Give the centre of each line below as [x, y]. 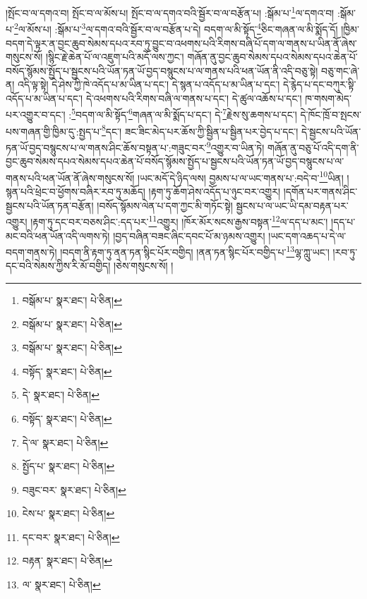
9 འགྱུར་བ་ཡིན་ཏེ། [235, 146]
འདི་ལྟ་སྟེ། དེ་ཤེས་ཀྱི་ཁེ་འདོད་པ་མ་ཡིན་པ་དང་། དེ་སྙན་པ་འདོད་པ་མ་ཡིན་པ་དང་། [149, 84]
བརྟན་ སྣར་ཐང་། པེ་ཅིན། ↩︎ [67, 561]
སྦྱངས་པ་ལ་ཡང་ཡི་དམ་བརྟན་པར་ [292, 205]
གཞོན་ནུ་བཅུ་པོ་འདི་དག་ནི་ [313, 147]
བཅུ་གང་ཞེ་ [341, 70]
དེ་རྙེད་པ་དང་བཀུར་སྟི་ [320, 84]
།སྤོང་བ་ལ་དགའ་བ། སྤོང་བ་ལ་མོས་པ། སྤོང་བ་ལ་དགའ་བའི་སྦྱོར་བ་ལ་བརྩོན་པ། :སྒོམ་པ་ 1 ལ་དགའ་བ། [170, 12]
